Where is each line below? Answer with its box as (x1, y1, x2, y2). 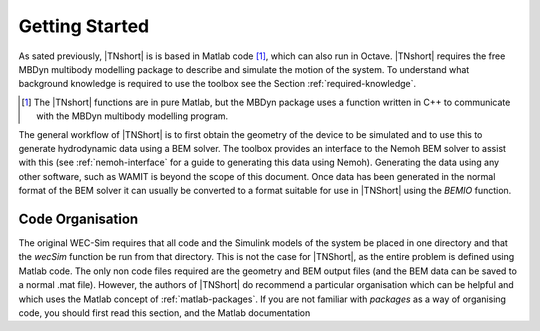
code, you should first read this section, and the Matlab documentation (18, 306, 311, 319)
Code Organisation (18, 210, 139, 227)
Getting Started (18, 15, 150, 37)
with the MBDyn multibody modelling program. (36, 110, 229, 122)
